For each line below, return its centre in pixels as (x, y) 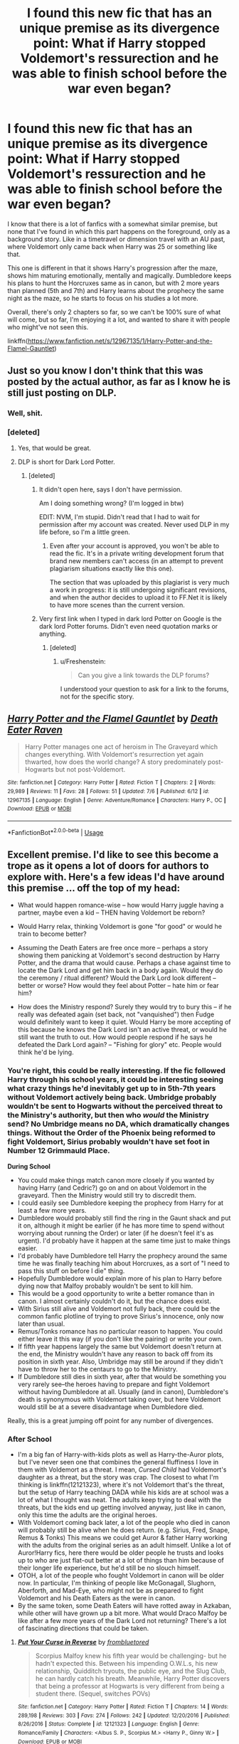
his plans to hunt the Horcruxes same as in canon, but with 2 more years (113, 283)
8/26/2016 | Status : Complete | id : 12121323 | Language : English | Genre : (108, 1724)
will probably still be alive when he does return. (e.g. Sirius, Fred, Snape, (123, 1530)
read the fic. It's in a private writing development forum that (137, 553)
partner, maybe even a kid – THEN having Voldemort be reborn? (111, 913)
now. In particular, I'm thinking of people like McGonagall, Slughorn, (117, 1583)
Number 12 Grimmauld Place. (59, 1151)
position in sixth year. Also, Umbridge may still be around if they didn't (120, 1361)
